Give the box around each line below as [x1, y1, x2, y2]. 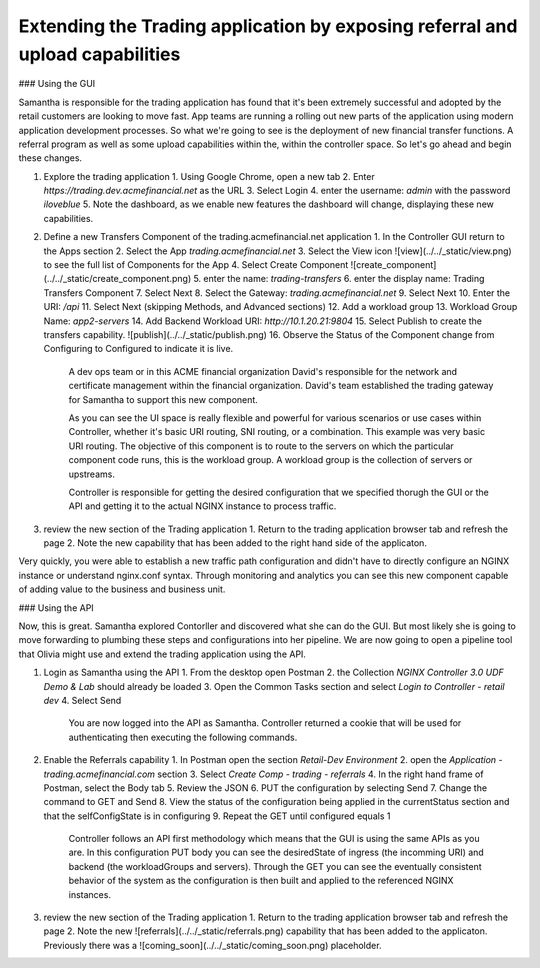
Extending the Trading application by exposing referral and [18, 15, 518, 37]
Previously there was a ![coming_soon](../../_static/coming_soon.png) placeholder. [43, 939, 382, 951]
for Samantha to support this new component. [68, 393, 259, 405]
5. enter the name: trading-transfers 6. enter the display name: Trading [193, 273, 485, 285]
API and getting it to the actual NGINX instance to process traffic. [68, 500, 337, 512]
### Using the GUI [18, 78, 96, 90]
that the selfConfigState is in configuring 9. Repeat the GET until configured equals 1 [43, 810, 391, 822]
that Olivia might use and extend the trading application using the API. [18, 648, 307, 660]
